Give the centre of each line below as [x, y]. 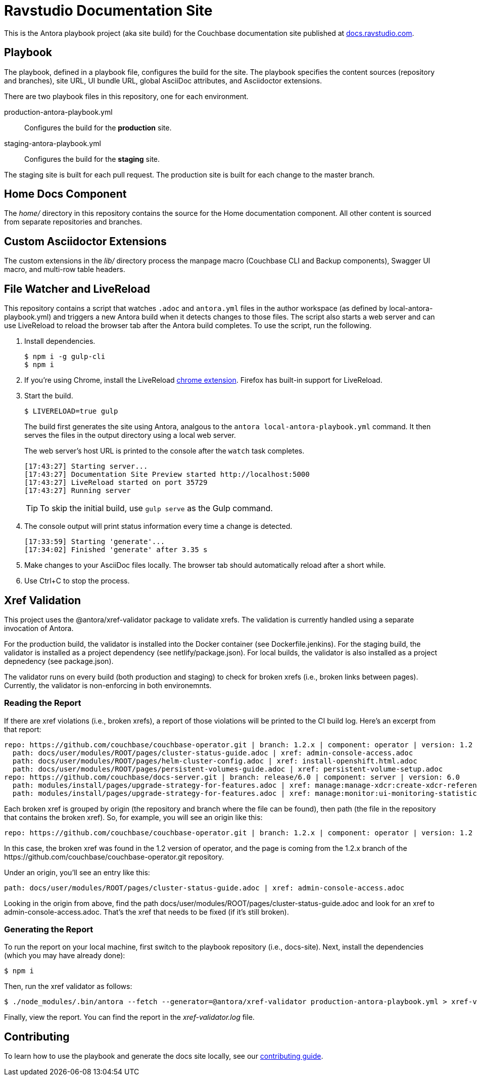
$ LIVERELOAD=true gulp [71, 411]
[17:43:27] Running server [78, 491]
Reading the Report [43, 703]
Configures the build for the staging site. [92, 159]
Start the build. [49, 396]
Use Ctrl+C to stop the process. [77, 581]
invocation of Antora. [39, 628]
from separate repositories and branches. [73, 222]
